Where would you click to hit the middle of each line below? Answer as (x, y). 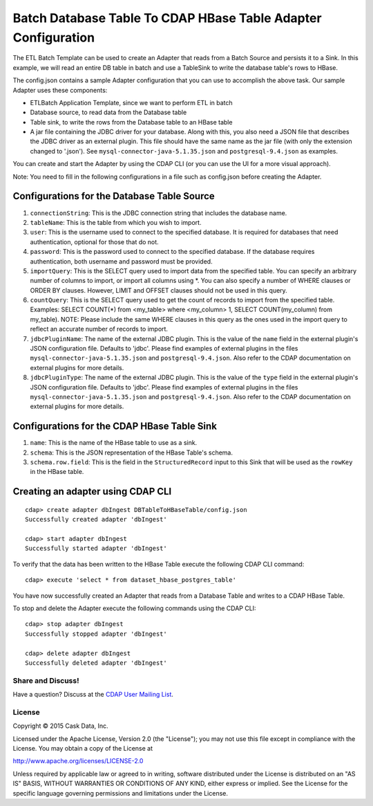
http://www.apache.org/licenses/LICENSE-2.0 (78, 761)
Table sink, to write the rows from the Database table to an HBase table (131, 122)
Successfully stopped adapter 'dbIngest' (96, 634)
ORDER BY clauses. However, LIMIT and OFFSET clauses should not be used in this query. (159, 290)
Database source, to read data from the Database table (108, 112)
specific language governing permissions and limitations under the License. (120, 793)
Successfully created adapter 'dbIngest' (96, 520)
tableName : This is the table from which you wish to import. (116, 222)
